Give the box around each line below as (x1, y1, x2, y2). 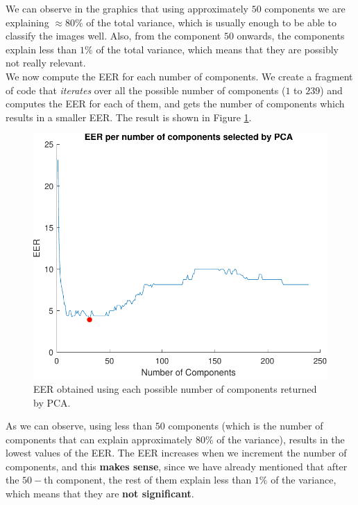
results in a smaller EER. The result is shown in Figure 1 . (6, 109, 252, 124)
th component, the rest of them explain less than (44, 472, 252, 487)
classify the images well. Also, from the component (6, 28, 221, 43)
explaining (6, 15, 49, 29)
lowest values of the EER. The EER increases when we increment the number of (6, 445, 347, 460)
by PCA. (33, 395, 71, 409)
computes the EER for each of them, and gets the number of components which (6, 96, 345, 111)
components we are (264, 1, 346, 15)
